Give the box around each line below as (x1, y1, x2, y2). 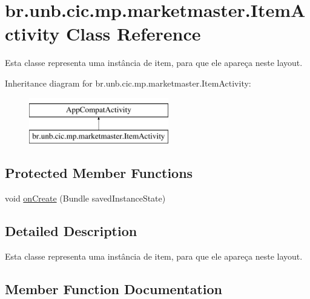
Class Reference (66, 21, 201, 46)
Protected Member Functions (5, 163, 193, 182)
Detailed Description (5, 221, 137, 240)
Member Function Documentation (5, 279, 223, 298)
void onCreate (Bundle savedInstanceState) (5, 191, 166, 204)
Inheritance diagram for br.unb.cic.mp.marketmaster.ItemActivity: (5, 76, 251, 89)
